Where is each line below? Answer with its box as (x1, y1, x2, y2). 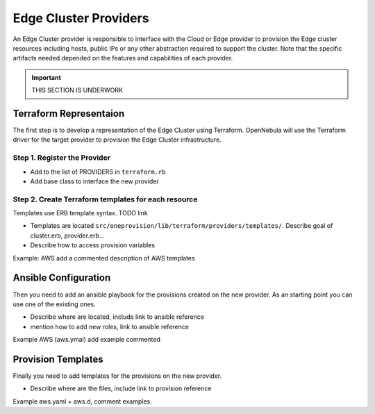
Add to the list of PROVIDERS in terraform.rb (30, 167, 166, 176)
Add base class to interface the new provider (30, 177, 159, 185)
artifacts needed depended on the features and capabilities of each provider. (12, 54, 233, 63)
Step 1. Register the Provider (12, 153, 111, 163)
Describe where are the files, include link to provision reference (30, 384, 212, 392)
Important (31, 73, 62, 81)
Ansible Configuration (12, 272, 111, 284)
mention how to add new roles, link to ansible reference (30, 322, 189, 331)
